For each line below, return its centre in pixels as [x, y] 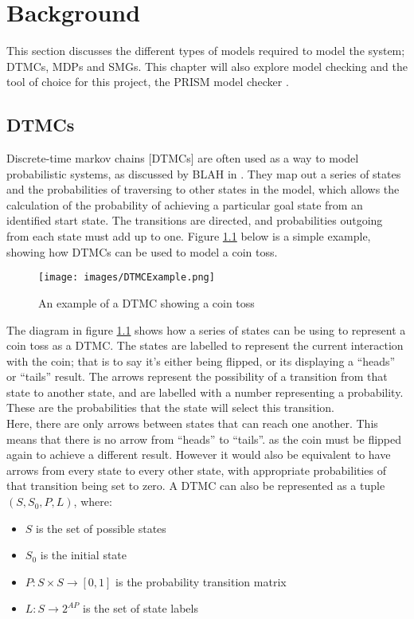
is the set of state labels [141, 608]
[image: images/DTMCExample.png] [127, 278]
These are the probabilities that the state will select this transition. [171, 407]
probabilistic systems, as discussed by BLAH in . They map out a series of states [204, 173]
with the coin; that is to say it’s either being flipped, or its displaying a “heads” [201, 360]
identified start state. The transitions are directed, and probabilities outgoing [195, 220]
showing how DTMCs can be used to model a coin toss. [142, 251]
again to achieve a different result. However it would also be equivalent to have [199, 454]
